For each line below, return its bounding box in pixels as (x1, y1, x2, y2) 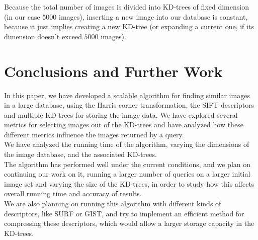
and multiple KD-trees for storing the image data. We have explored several (4, 109, 238, 120)
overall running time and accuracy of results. (4, 188, 142, 199)
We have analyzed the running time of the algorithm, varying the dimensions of (4, 139, 249, 149)
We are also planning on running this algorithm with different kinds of (4, 198, 221, 209)
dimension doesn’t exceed (4, 31, 82, 41)
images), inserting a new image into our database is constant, (58, 11, 248, 22)
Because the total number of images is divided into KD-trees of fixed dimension (4, 2, 249, 12)
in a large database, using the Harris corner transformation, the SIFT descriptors (4, 100, 254, 110)
